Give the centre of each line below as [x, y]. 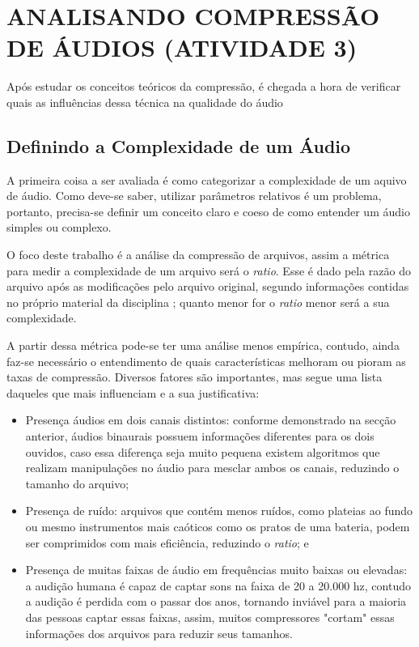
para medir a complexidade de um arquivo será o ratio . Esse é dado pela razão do [209, 270]
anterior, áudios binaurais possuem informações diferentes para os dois [200, 436]
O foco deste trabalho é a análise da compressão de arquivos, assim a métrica [198, 255]
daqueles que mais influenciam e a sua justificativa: [133, 392]
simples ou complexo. [59, 227]
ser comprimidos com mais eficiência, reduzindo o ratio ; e [167, 542]
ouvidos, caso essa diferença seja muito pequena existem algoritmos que [203, 451]
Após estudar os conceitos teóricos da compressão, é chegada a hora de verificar [204, 86]
